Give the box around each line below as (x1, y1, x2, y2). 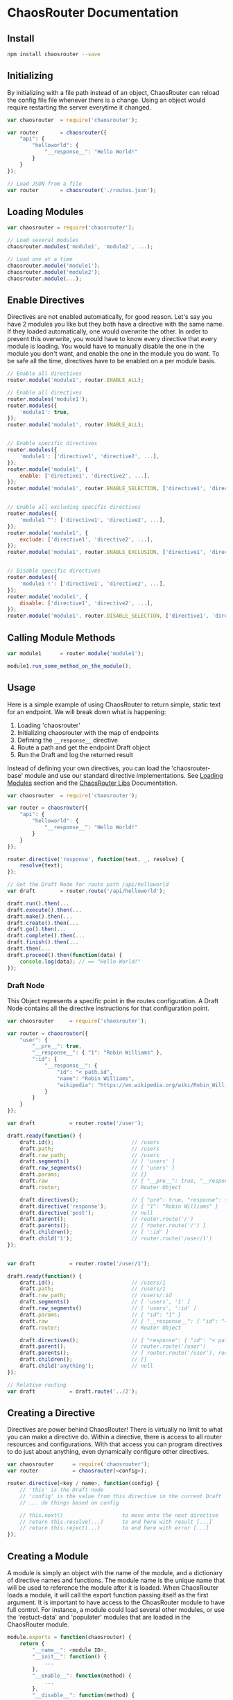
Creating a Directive (7, 1407, 96, 1419)
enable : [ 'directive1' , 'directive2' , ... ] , (19, 472, 150, 479)
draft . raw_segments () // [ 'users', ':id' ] (19, 1305, 197, 1312)
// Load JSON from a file (7, 180, 82, 187)
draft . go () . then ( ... (7, 926, 67, 933)
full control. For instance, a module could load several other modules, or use (7, 1605, 225, 1613)
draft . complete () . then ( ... (7, 933, 85, 939)
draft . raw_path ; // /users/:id (19, 1292, 172, 1299)
